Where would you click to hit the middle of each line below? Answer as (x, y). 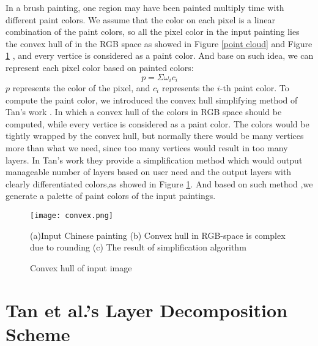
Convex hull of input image (81, 267)
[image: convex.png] (72, 215)
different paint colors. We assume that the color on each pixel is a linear (141, 19)
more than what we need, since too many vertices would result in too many (147, 147)
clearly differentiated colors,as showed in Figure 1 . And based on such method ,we (159, 183)
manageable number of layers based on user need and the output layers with (149, 172)
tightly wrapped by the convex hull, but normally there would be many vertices (155, 136)
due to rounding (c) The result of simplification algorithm (138, 247)
